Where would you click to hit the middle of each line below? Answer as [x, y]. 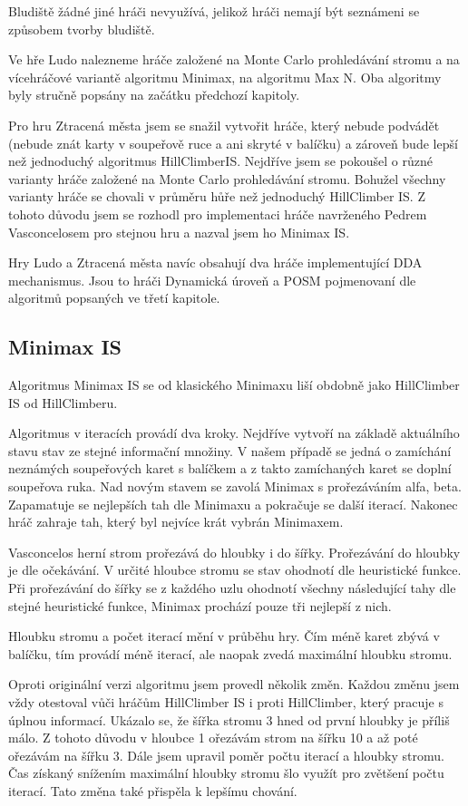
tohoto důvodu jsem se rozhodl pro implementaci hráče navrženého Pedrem [218, 214]
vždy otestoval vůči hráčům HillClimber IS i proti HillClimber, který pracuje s [226, 702]
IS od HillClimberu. [63, 402]
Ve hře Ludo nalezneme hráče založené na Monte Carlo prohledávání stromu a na [234, 59]
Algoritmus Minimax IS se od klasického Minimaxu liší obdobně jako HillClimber [234, 385]
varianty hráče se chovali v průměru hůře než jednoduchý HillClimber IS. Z [217, 196]
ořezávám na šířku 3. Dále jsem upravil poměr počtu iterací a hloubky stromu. [226, 755]
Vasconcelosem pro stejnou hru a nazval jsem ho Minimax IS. [179, 232]
